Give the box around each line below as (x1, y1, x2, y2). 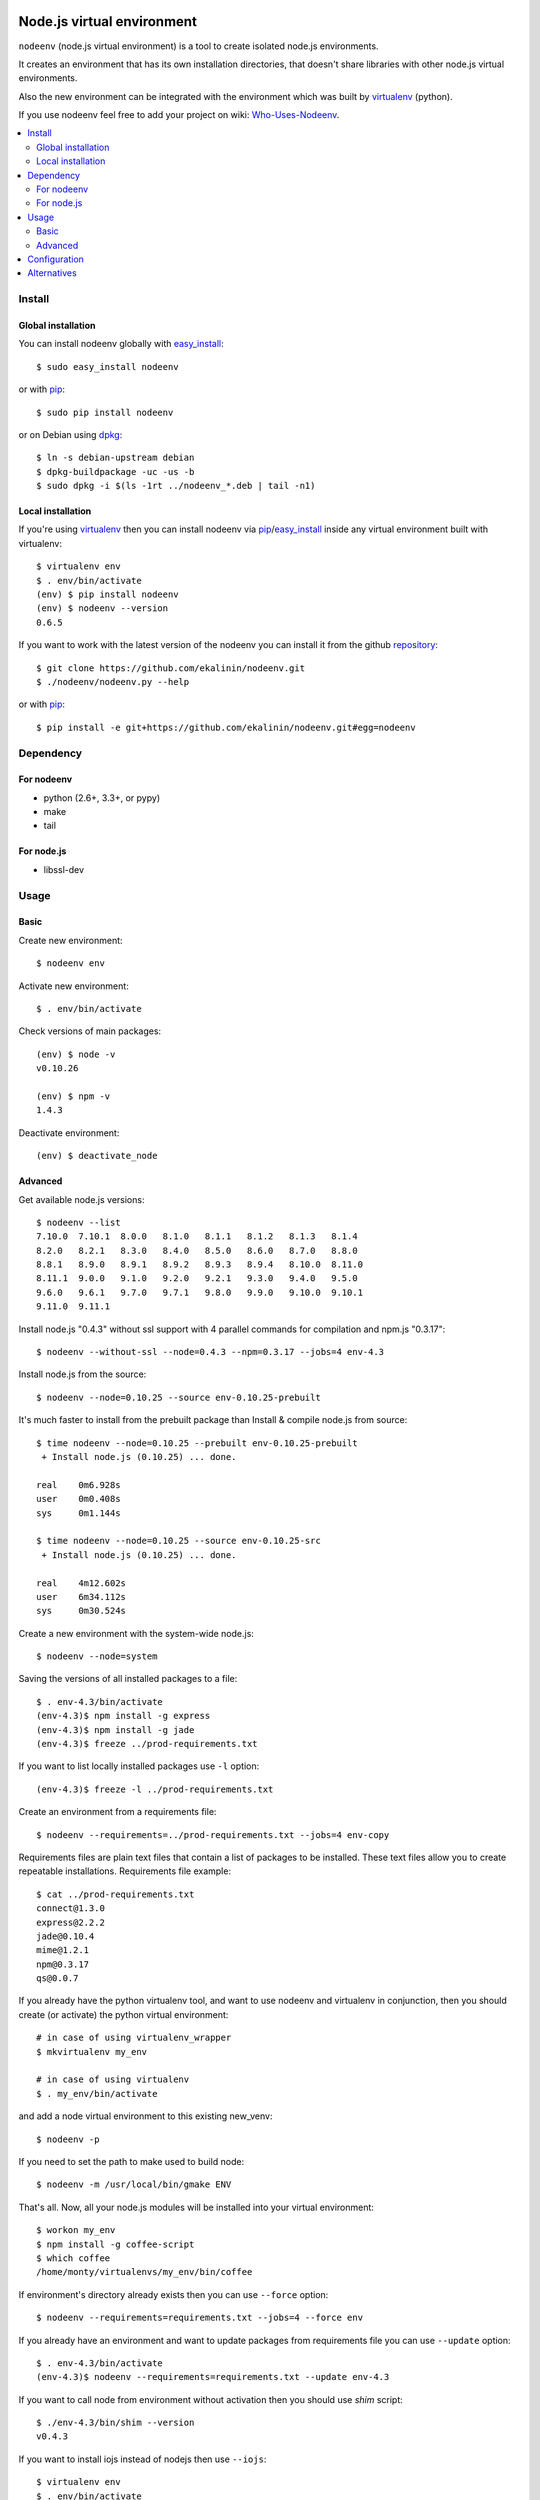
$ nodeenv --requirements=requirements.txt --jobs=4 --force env (36, 2312, 364, 2324)
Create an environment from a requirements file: (18, 1806, 217, 1818)
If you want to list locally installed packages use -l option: (18, 1760, 260, 1772)
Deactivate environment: (18, 1126, 120, 1139)
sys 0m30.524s (36, 1605, 127, 1617)
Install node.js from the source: (18, 1368, 147, 1380)
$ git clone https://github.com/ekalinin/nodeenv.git (36, 662, 305, 674)
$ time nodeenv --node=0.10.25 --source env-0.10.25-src (36, 1535, 322, 1547)
